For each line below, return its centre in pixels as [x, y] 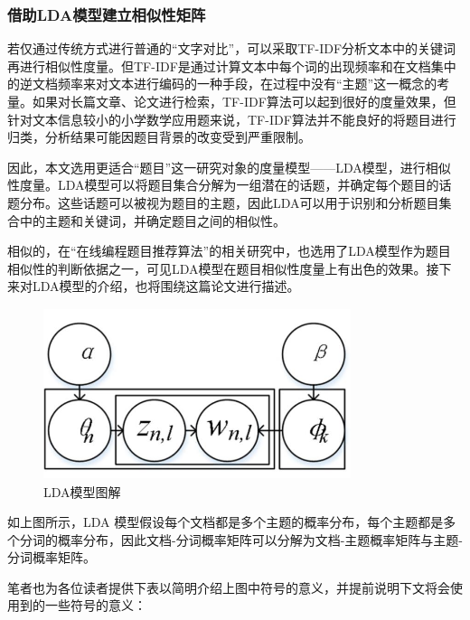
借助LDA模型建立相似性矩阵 [107, 14]
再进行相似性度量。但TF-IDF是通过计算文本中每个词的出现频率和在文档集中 [232, 66]
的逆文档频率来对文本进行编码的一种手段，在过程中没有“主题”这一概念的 [222, 84]
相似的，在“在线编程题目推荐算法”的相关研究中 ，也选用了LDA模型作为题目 [229, 251]
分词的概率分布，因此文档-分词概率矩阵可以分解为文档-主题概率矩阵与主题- [241, 539]
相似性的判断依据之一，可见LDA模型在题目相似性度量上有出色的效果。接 [223, 268]
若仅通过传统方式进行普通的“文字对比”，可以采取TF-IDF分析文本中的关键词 [232, 48]
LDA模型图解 [82, 491]
